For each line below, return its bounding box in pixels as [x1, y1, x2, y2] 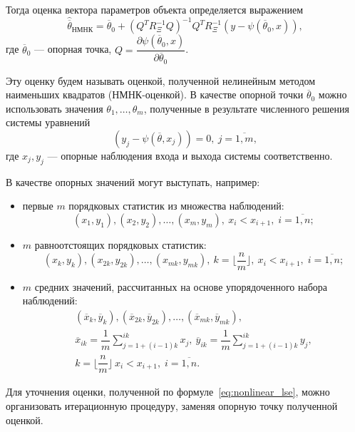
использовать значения [6, 101, 103, 115]
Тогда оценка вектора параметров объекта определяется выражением [6, 2, 304, 16]
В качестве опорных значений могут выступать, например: [6, 174, 260, 189]
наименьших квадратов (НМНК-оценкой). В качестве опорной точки [6, 87, 304, 102]
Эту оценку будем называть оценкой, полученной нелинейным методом [6, 73, 316, 88]
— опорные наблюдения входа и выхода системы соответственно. [47, 148, 333, 163]
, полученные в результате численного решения [143, 101, 349, 115]
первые [22, 198, 53, 213]
